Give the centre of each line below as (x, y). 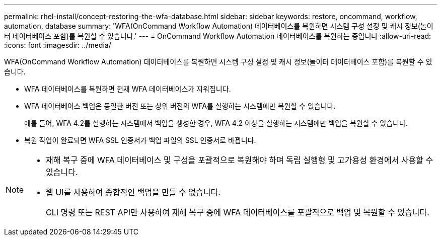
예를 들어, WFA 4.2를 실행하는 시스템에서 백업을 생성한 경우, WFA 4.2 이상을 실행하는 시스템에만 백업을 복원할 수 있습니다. (216, 123)
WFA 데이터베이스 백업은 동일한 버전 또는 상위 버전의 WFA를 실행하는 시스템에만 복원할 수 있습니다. (180, 106)
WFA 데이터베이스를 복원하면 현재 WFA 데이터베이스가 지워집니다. (128, 89)
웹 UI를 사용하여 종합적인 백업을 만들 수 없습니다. (133, 192)
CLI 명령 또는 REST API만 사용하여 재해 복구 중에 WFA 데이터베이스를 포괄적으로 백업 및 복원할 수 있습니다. (238, 212)
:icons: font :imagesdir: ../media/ (58, 45)
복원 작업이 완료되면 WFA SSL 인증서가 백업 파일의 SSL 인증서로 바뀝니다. (140, 140)
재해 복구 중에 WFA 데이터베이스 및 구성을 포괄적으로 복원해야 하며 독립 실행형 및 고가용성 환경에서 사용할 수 (240, 160)
